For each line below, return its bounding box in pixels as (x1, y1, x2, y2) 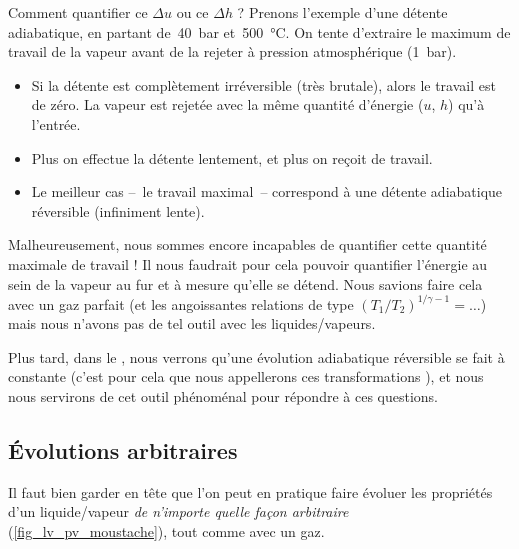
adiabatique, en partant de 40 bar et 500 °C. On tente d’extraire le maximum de (8, 21, 511, 42)
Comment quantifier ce (8, 2, 148, 22)
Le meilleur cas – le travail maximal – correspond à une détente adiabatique (31, 181, 503, 202)
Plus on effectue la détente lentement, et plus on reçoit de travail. (31, 147, 433, 168)
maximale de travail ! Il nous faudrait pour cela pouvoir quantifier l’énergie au (8, 253, 488, 274)
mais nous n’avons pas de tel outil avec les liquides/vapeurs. (8, 313, 376, 334)
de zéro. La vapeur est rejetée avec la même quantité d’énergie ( (31, 94, 424, 115)
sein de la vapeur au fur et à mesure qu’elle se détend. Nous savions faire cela (8, 273, 483, 294)
